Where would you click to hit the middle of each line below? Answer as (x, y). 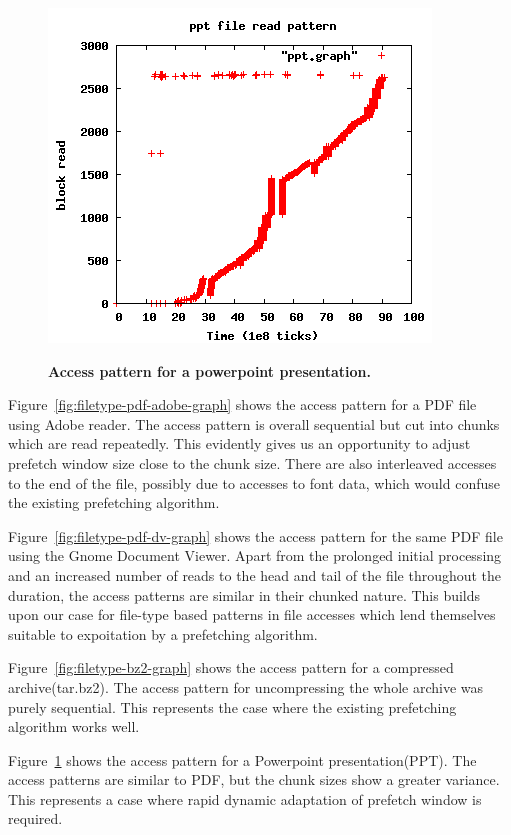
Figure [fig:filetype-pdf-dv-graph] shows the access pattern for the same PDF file (255, 535)
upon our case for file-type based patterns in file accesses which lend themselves (252, 614)
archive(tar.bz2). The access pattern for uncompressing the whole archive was (246, 686)
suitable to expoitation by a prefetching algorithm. (163, 633)
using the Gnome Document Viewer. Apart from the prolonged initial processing (255, 555)
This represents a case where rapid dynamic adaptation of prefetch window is (245, 798)
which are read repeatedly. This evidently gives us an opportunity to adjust (239, 443)
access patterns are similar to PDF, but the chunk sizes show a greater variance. (254, 779)
